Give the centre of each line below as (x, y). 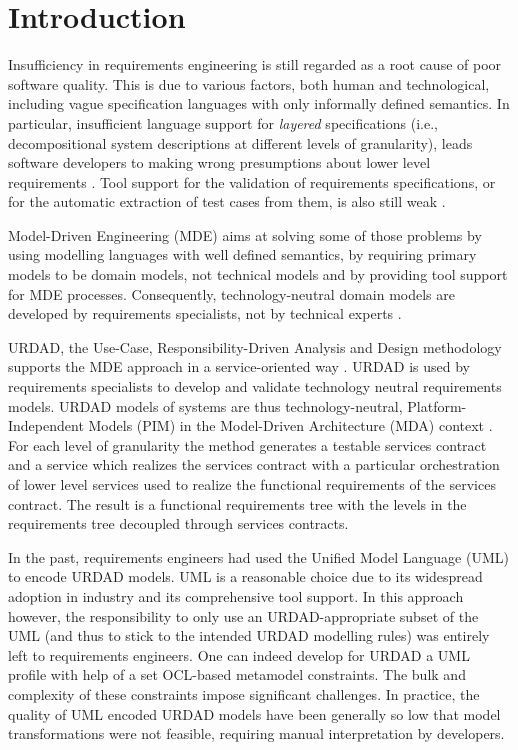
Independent (46, 425)
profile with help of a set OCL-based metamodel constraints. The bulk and (237, 674)
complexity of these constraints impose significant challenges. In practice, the (244, 693)
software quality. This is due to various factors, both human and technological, (249, 83)
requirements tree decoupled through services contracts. (178, 523)
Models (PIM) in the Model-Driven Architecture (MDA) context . (290, 425)
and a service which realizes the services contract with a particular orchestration (254, 464)
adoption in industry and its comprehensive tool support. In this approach (236, 595)
